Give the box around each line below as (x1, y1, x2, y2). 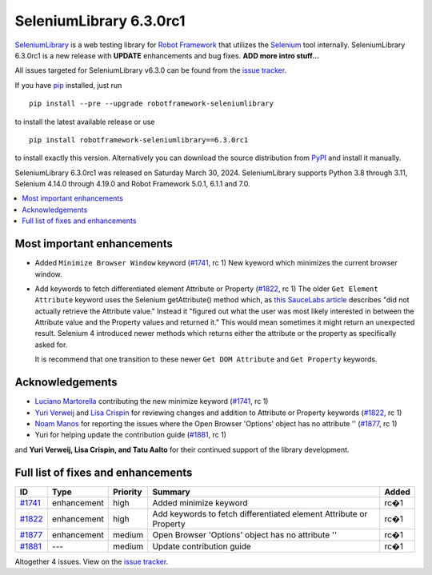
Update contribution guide (152, 541, 251, 552)
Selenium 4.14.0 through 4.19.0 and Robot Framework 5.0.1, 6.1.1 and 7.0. (14, 179, 251, 189)
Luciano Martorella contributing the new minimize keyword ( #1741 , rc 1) (34, 397, 269, 406)
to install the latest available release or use (14, 117, 155, 126)
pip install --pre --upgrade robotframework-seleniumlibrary (29, 99, 274, 108)
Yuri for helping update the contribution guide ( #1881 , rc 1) (34, 430, 227, 440)
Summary (152, 486, 191, 497)
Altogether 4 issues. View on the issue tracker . (14, 557, 169, 566)
